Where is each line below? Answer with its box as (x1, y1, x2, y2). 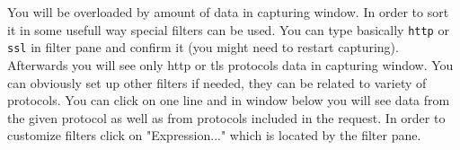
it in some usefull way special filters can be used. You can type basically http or (7, 20, 449, 39)
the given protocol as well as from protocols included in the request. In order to (7, 108, 446, 127)
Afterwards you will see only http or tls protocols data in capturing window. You (7, 55, 454, 74)
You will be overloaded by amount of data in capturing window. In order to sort (7, 3, 449, 21)
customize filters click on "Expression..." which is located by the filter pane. (7, 126, 421, 145)
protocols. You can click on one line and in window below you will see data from (7, 91, 450, 110)
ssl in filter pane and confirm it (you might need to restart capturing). (7, 38, 399, 57)
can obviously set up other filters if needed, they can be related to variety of (7, 73, 427, 92)
